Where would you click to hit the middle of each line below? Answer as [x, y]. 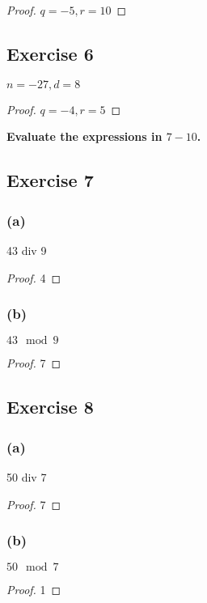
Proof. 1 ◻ [34, 590]
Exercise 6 [50, 53]
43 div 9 [27, 250]
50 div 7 [27, 476]
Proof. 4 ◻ [34, 277]
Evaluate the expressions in [84, 136]
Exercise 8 [50, 407]
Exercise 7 [50, 180]
